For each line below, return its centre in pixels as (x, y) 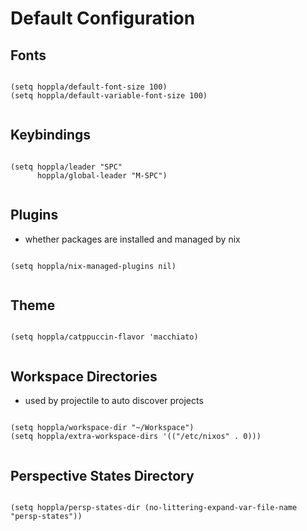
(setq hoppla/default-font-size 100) (89, 87)
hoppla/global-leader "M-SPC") (102, 175)
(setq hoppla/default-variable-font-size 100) (109, 96)
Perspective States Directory (102, 475)
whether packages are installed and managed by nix (132, 239)
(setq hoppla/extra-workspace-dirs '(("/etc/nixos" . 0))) (136, 437)
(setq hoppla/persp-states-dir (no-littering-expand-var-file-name (154, 508)
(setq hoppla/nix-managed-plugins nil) (93, 266)
